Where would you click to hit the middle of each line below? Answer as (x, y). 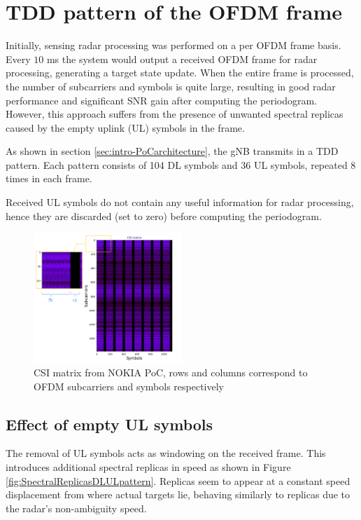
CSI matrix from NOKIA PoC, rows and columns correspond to (171, 372)
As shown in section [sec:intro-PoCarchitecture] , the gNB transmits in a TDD (172, 151)
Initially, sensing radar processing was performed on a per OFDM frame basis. (174, 45)
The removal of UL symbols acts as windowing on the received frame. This (166, 453)
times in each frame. (49, 178)
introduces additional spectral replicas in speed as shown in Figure (148, 466)
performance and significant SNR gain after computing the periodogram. (162, 100)
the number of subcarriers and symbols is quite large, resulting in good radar (171, 86)
